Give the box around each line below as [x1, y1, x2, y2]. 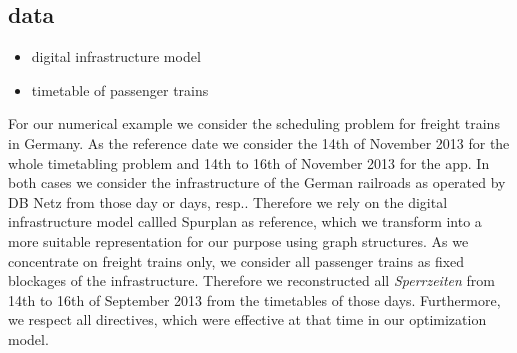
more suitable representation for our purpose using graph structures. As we [8, 230, 469, 251]
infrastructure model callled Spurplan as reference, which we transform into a [8, 211, 482, 232]
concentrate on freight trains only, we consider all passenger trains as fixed [8, 250, 465, 271]
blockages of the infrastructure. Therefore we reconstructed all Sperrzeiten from [8, 270, 495, 291]
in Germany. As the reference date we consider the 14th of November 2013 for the [8, 132, 510, 153]
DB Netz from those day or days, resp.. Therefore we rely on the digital [8, 191, 448, 212]
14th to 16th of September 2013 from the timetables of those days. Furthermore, [8, 289, 501, 310]
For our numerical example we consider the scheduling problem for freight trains [8, 113, 500, 134]
